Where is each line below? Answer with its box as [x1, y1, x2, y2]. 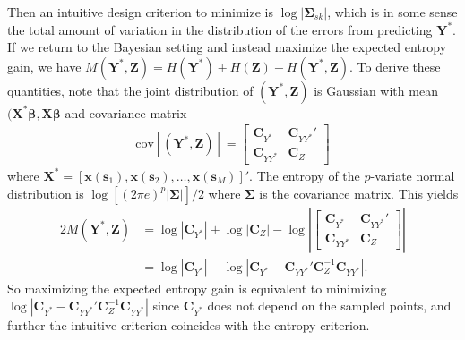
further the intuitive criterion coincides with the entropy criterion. [7, 316, 370, 335]
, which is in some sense [327, 3, 458, 21]
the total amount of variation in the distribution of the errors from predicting [7, 20, 433, 38]
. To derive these [349, 56, 441, 75]
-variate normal [370, 166, 455, 184]
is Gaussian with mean [314, 81, 438, 99]
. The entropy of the [249, 166, 360, 184]
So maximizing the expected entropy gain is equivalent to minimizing [7, 278, 387, 297]
